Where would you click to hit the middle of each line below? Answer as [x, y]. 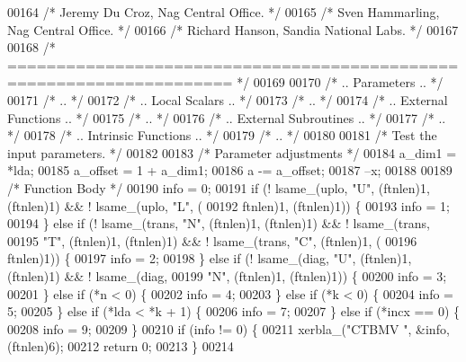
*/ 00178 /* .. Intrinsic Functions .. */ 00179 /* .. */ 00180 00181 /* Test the [222, 135]
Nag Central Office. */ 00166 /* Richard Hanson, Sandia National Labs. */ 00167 [233, 29]
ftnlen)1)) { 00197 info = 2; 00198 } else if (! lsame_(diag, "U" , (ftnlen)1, [210, 258]
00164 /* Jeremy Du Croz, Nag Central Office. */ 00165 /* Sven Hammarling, [224, 12]
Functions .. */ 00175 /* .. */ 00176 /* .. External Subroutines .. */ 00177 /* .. [227, 117]
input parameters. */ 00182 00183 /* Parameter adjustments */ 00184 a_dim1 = [232, 152]
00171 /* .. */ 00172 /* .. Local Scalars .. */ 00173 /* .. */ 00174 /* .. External [228, 99]
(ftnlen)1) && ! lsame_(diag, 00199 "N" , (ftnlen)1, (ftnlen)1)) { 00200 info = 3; [227, 275]
